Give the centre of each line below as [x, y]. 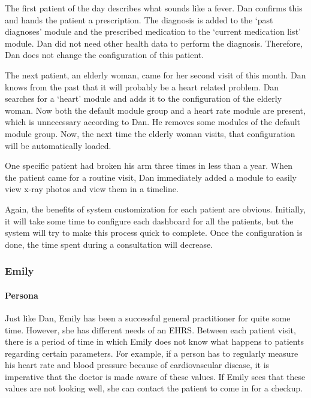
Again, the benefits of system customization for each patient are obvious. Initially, [155, 209]
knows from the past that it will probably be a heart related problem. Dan [142, 86]
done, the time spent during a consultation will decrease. [109, 244]
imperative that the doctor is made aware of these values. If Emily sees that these [155, 376]
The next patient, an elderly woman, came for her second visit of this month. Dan [155, 75]
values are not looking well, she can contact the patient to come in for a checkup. [154, 388]
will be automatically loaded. [58, 145]
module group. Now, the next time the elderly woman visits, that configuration [150, 133]
